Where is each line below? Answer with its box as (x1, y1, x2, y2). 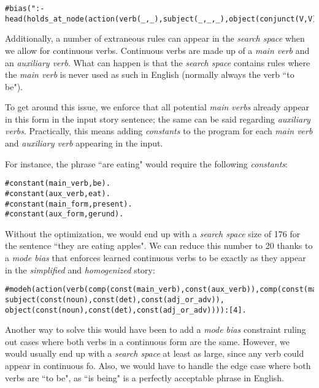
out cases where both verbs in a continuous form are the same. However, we (5, 335, 290, 348)
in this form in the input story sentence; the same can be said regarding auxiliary (5, 112, 310, 125)
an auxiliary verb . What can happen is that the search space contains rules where (5, 56, 310, 69)
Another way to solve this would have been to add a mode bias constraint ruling (5, 323, 306, 336)
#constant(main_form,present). (5, 199, 133, 208)
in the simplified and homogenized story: (5, 263, 155, 276)
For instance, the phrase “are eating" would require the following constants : (5, 157, 288, 170)
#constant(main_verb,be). (5, 179, 110, 188)
